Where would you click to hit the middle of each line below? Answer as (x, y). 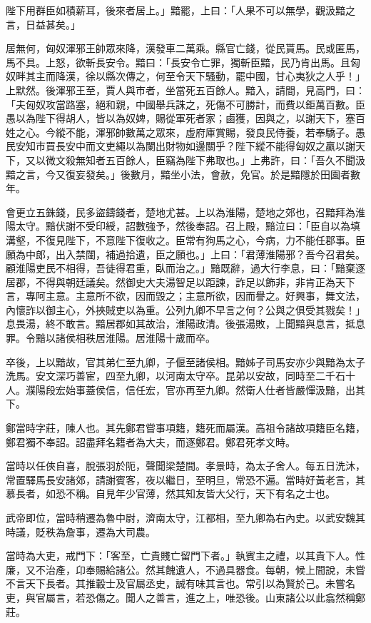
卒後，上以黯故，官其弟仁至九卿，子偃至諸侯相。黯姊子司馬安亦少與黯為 (176, 361)
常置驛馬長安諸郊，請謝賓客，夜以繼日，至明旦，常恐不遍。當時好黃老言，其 (185, 479)
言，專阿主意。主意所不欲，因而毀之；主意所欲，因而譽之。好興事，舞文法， (185, 296)
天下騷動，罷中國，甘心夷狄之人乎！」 (275, 76)
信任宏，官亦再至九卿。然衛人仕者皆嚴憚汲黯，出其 (245, 389)
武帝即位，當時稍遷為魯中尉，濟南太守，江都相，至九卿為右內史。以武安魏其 (185, 517)
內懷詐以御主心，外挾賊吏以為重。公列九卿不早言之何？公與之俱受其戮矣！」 (185, 309)
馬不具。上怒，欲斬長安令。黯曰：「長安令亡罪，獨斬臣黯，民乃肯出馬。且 (178, 62)
